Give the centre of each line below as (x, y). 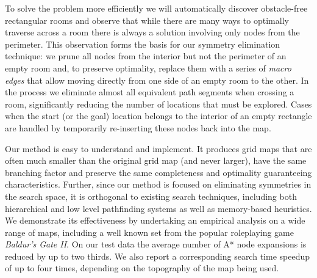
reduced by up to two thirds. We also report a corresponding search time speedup (157, 256)
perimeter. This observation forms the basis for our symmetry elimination (143, 44)
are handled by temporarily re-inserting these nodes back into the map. (138, 127)
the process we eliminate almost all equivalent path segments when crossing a (150, 92)
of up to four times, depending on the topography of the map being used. (142, 268)
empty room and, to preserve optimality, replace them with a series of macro (148, 68)
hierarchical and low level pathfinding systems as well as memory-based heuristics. (158, 208)
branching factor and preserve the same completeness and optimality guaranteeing (158, 172)
